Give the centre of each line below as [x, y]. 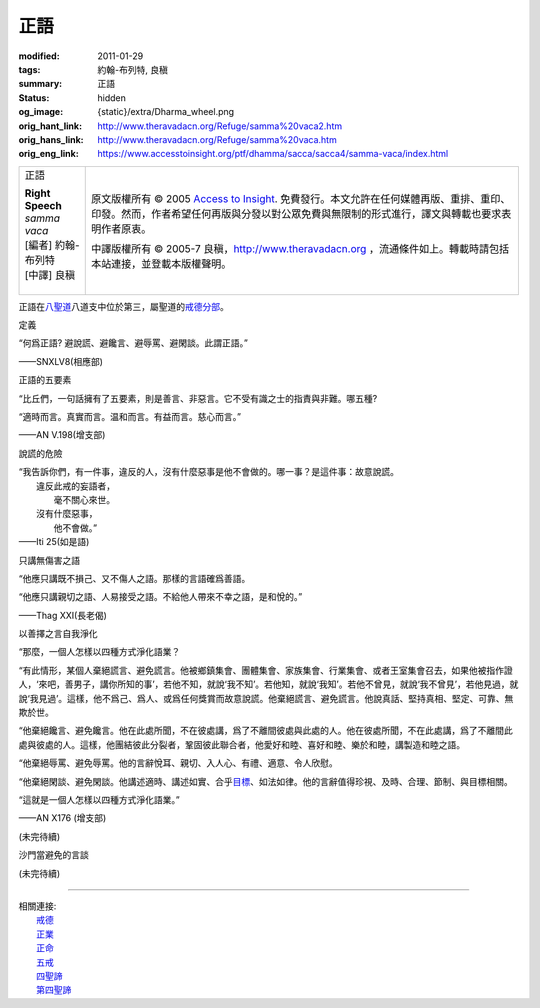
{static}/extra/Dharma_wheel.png [166, 112]
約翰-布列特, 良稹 [133, 69]
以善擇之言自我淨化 [58, 634]
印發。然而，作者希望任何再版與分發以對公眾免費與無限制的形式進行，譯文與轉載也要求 [296, 213]
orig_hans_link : [51, 139]
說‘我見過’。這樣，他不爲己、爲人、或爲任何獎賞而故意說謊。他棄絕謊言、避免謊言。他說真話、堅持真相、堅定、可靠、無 [266, 698]
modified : [39, 56]
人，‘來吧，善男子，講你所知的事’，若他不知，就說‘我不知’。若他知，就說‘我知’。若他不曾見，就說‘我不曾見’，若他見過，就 [268, 684]
